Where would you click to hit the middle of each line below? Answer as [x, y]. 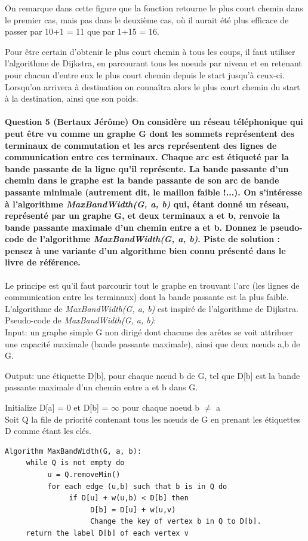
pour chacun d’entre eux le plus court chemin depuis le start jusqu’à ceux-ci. [145, 74]
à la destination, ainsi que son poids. [72, 98]
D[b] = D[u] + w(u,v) [133, 510]
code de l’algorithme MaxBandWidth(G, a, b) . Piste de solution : [142, 239]
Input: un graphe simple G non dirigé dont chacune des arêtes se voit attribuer [149, 332]
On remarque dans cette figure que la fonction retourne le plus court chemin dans [154, 8]
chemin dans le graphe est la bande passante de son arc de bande [142, 180]
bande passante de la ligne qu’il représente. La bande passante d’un [147, 168]
